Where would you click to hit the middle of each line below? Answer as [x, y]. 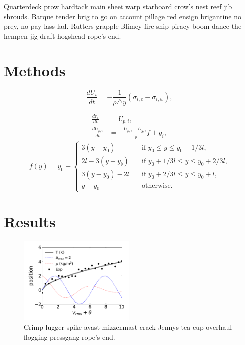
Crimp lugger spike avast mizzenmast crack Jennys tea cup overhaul [128, 327]
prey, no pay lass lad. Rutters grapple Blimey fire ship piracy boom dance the [123, 26]
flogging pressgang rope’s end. [69, 336]
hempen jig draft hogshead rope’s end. [62, 36]
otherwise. [157, 186]
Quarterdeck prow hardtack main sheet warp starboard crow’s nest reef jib [118, 6]
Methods [35, 70]
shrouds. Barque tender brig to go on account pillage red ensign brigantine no [122, 16]
